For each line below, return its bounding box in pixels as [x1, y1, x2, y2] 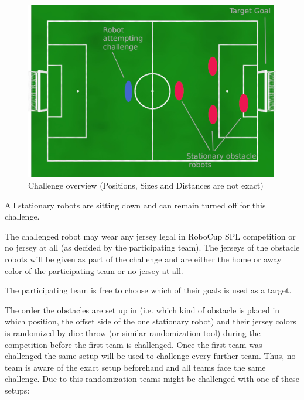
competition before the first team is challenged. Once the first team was [5, 338, 262, 350]
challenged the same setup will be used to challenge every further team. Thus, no [5, 350, 296, 362]
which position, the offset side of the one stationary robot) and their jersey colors [5, 315, 296, 327]
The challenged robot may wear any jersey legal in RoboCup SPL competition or [5, 230, 296, 242]
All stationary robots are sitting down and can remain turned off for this [5, 199, 266, 211]
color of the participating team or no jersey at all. [5, 264, 183, 276]
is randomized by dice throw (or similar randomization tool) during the [5, 326, 261, 339]
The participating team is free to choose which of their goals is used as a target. [5, 284, 292, 296]
